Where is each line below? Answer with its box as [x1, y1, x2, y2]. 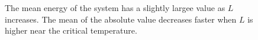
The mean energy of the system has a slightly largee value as [5, 2, 225, 13]
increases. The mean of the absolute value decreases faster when [5, 13, 237, 25]
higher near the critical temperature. [5, 24, 137, 37]
